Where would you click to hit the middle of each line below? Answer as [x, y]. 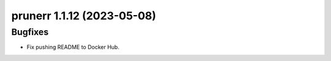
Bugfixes [30, 32]
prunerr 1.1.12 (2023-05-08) [84, 16]
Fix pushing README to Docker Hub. [73, 47]
